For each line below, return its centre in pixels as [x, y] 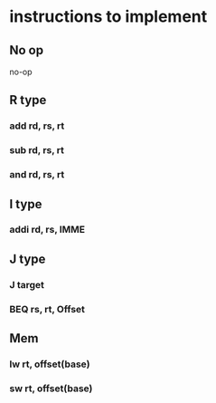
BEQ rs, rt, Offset [47, 309]
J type [28, 259]
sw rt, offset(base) [51, 389]
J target [27, 284]
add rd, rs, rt [37, 126]
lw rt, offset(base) [50, 364]
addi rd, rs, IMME [47, 230]
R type [28, 100]
